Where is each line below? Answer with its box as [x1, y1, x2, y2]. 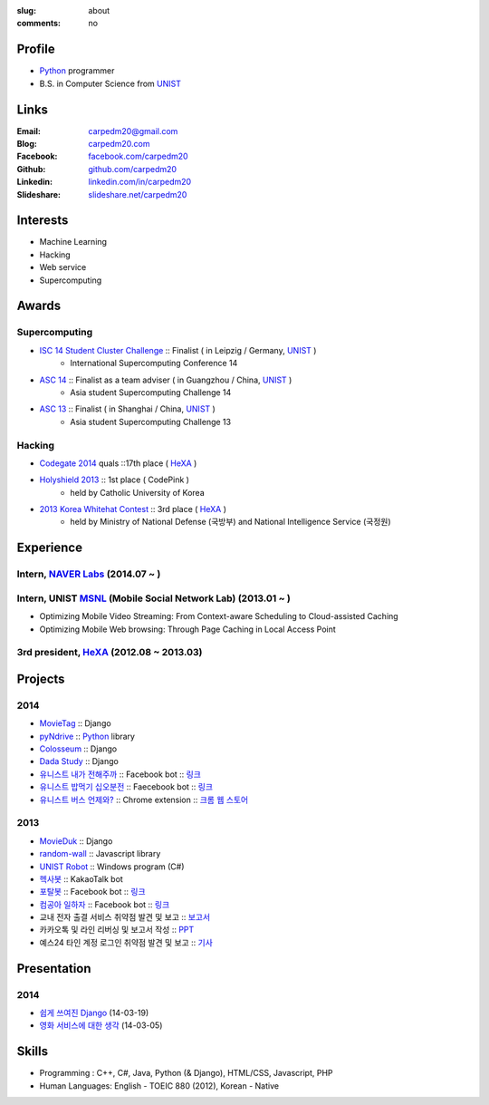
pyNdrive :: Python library [39, 731, 136, 742]
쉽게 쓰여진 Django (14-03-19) [39, 1007, 149, 1019]
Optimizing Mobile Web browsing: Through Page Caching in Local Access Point [39, 624, 337, 635]
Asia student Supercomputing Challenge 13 [70, 416, 231, 427]
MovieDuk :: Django [39, 835, 113, 847]
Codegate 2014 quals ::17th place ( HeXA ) [39, 458, 197, 469]
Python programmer [39, 65, 115, 76]
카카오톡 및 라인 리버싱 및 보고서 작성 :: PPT [39, 925, 195, 935]
